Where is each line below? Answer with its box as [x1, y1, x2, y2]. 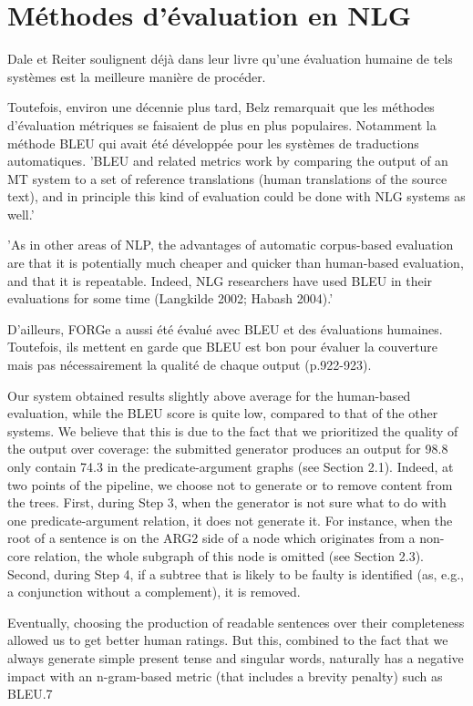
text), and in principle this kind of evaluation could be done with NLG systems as [7, 187, 466, 206]
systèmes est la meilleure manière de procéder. [7, 67, 266, 86]
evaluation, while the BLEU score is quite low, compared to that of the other [7, 404, 438, 423]
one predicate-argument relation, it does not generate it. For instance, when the [7, 510, 453, 529]
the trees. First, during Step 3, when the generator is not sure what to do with [7, 493, 447, 512]
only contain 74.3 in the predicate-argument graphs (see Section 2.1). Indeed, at [7, 457, 454, 476]
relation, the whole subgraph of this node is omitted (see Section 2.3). [34, 546, 424, 565]
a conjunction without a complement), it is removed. [7, 582, 301, 601]
